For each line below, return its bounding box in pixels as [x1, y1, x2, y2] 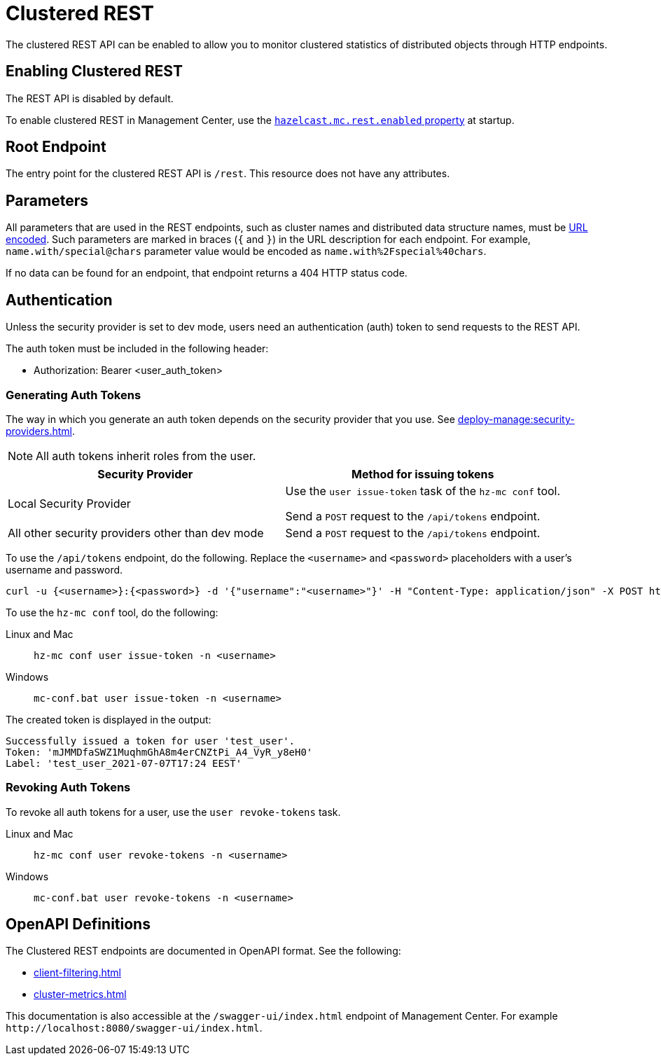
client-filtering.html [34, 966, 121, 979]
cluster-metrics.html [34, 988, 127, 1001]
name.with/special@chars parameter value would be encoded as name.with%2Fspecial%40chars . [6, 245, 487, 258]
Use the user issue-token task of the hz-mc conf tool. [285, 483, 561, 498]
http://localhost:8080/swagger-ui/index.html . [6, 1022, 263, 1034]
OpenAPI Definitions [6, 915, 151, 934]
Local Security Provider [8, 496, 131, 511]
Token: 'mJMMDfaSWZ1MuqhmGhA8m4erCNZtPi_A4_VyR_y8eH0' [6, 746, 313, 758]
